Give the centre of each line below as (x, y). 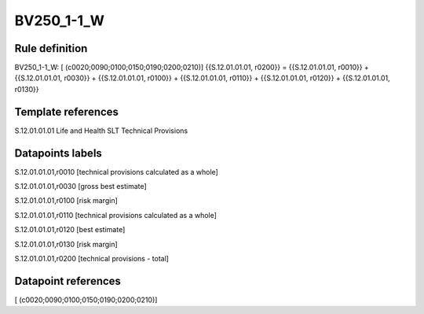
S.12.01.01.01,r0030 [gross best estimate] (80, 187)
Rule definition (51, 48)
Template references (67, 111)
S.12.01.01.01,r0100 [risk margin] (66, 201)
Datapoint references (68, 281)
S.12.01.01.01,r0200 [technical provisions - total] (91, 259)
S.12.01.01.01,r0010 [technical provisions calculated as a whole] (117, 172)
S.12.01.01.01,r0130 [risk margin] (66, 244)
